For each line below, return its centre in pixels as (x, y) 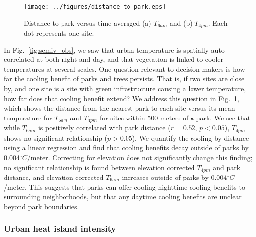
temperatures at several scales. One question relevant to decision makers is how (125, 69)
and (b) (181, 23)
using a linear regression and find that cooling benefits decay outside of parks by (126, 148)
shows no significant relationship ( (56, 138)
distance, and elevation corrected (54, 177)
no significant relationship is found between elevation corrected (99, 167)
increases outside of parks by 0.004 (174, 177)
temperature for (28, 117)
